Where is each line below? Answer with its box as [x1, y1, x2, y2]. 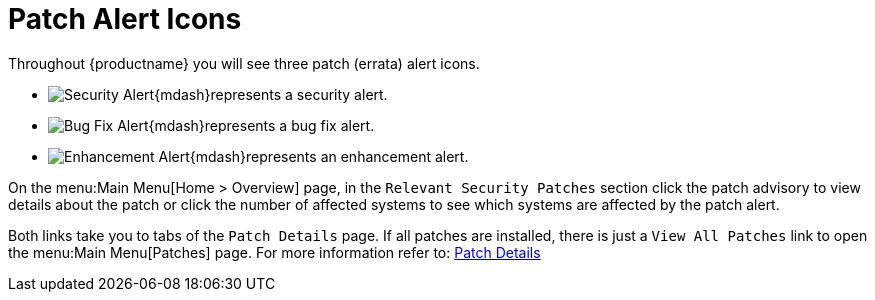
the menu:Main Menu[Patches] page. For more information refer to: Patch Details [8, 243, 541, 261]
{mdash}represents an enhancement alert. [189, 147, 469, 165]
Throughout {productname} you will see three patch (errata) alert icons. [8, 54, 480, 72]
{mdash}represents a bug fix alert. [148, 116, 375, 134]
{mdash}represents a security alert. [154, 85, 388, 103]
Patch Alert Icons [8, 2, 242, 36]
